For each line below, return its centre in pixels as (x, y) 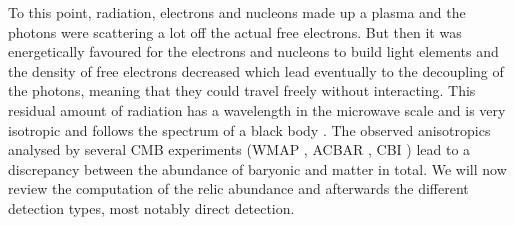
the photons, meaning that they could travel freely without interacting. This (242, 90)
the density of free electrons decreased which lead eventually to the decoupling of (256, 70)
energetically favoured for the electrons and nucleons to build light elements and (253, 51)
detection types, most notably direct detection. (151, 207)
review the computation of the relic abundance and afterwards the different (238, 188)
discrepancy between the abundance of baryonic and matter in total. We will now (257, 168)
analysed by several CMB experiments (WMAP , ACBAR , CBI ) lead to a (239, 149)
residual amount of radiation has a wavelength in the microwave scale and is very (257, 109)
